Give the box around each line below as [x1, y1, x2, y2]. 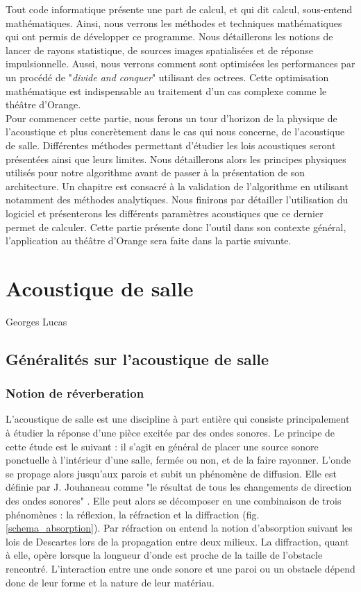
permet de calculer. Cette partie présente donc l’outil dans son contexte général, [6, 219, 346, 234]
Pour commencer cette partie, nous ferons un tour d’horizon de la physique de [6, 110, 337, 125]
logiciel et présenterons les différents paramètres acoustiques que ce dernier [6, 205, 324, 220]
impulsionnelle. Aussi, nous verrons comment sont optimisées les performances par [6, 56, 355, 71]
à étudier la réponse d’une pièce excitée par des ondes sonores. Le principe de [6, 425, 335, 439]
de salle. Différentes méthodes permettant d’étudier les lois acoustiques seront [6, 137, 336, 152]
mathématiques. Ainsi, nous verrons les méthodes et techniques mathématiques [6, 15, 342, 30]
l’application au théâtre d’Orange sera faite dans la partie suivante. [6, 233, 292, 248]
